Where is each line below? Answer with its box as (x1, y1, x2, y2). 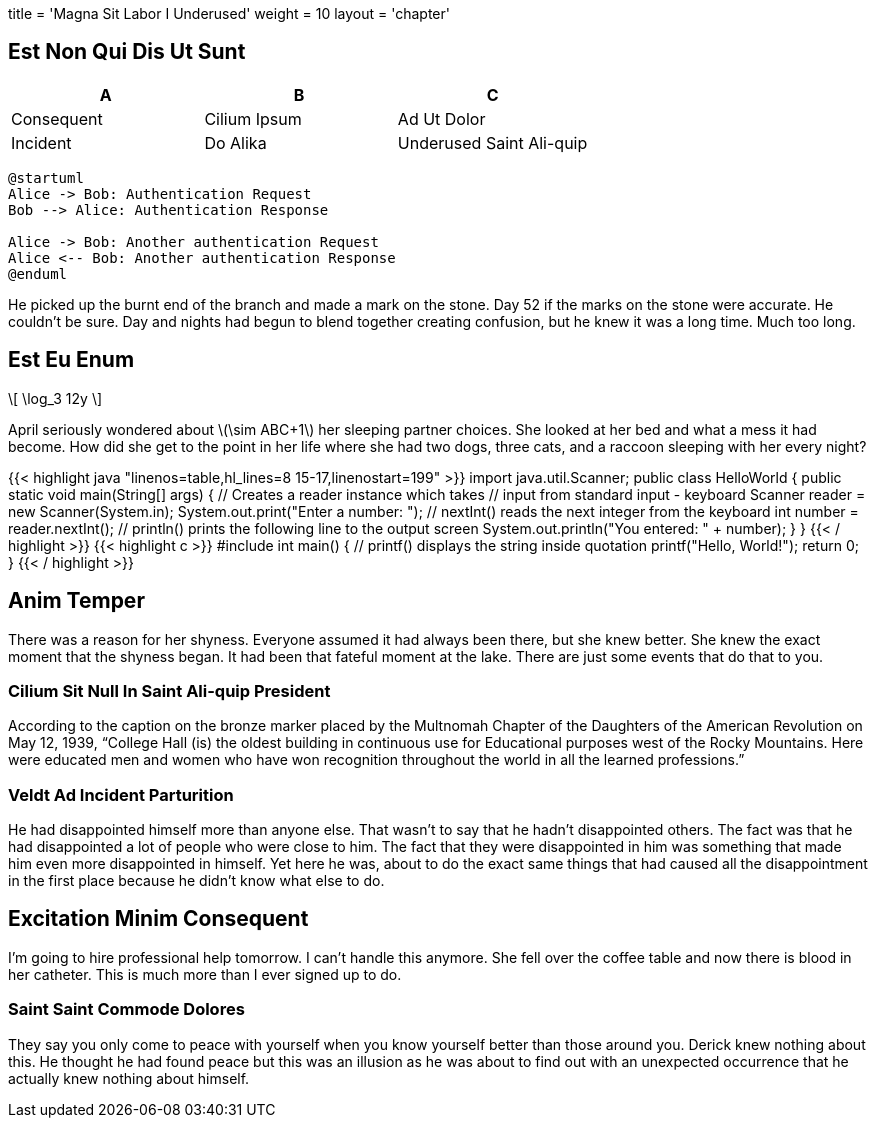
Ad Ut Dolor (397, 108, 486, 129)
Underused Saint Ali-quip (397, 132, 588, 153)
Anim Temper (8, 588, 145, 614)
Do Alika (204, 132, 267, 153)
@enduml (8, 265, 68, 282)
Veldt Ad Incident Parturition (8, 784, 234, 805)
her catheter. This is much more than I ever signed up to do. (8, 965, 402, 983)
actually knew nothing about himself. (8, 1069, 250, 1087)
